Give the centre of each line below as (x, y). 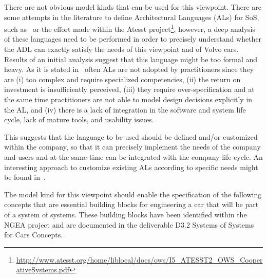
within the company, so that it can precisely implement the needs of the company (132, 147)
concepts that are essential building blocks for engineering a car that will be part (131, 204)
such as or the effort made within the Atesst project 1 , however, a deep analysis (130, 28)
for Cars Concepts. (34, 235)
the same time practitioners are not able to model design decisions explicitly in (128, 99)
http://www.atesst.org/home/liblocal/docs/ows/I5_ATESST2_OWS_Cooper (139, 259)
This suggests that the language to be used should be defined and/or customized (131, 136)
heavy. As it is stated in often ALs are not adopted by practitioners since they (129, 69)
